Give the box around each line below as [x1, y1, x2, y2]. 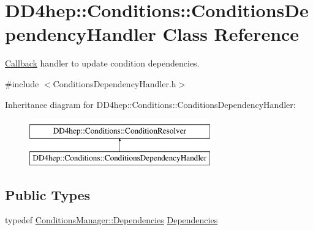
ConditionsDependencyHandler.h [53, 77, 176, 90]
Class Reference [162, 21, 300, 46]
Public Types [5, 185, 91, 204]
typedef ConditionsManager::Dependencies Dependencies [5, 214, 218, 226]
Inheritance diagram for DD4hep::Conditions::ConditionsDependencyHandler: [5, 98, 296, 110]
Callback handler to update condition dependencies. [5, 57, 200, 70]
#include [5, 77, 39, 90]
